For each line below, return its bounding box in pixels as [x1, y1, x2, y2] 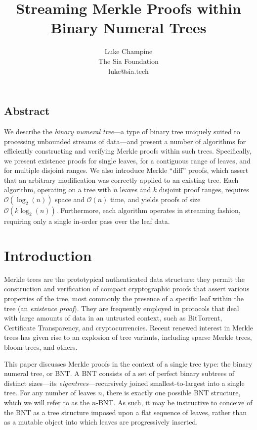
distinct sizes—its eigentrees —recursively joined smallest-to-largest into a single [4, 377, 245, 388]
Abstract [4, 103, 50, 118]
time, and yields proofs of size [110, 194, 201, 205]
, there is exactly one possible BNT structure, [102, 387, 241, 398]
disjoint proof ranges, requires [159, 184, 249, 195]
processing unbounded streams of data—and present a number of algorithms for [4, 136, 246, 146]
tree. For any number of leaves [4, 387, 96, 398]
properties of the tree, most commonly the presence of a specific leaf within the [4, 293, 244, 303]
